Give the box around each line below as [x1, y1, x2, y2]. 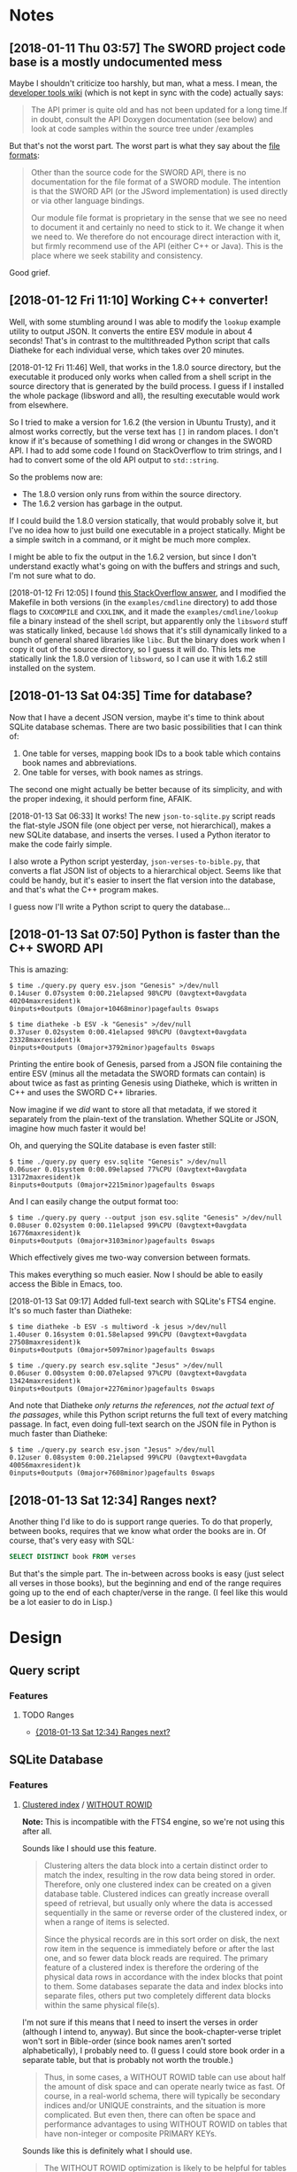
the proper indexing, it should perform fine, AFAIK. [9, 793, 193, 804]
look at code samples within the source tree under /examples [30, 123, 255, 134]
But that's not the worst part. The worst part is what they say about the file [9, 141, 281, 151]
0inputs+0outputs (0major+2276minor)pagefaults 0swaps [9, 1384, 216, 1394]
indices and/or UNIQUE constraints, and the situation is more [43, 2099, 266, 2110]
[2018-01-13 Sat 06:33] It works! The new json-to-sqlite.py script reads [9, 810, 276, 821]
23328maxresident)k [9, 1036, 81, 1045]
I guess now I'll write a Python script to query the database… [9, 901, 231, 912]
